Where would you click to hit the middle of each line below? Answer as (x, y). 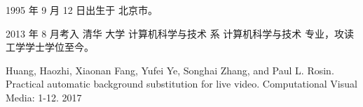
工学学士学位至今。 (50, 47)
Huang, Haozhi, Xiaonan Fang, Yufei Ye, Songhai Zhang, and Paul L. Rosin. (170, 70)
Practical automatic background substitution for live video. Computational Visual (181, 84)
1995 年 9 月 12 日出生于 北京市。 (82, 10)
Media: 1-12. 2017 (44, 97)
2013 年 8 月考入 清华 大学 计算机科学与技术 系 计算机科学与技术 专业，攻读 (180, 33)
